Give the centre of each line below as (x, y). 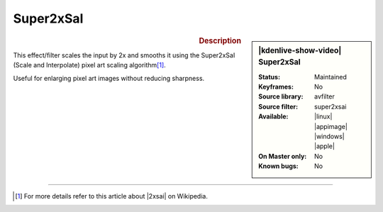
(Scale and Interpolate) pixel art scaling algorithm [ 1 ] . (89, 65)
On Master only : (283, 156)
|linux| (323, 116)
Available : (273, 116)
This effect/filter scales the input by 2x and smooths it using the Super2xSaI (124, 55)
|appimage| (331, 126)
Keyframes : (276, 87)
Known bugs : (279, 166)
